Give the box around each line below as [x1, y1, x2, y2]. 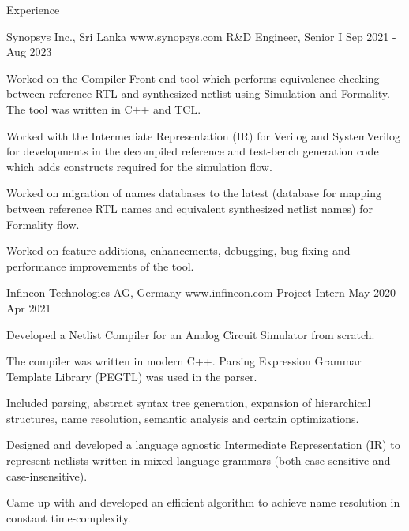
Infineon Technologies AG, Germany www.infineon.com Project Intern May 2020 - [6, 284, 403, 301]
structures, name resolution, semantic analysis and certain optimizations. [6, 409, 359, 426]
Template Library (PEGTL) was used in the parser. [6, 368, 257, 384]
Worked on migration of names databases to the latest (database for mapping [6, 185, 381, 201]
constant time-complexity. [6, 509, 131, 525]
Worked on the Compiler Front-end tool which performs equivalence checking [6, 69, 380, 86]
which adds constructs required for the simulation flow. [6, 158, 272, 174]
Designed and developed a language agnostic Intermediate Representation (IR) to [6, 436, 400, 453]
